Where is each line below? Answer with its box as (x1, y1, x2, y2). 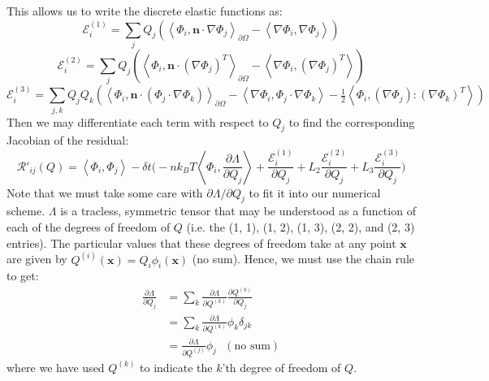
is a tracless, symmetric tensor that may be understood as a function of (60, 202, 416, 219)
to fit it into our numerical (249, 184, 381, 201)
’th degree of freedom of (222, 358, 341, 375)
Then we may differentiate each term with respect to (6, 113, 269, 130)
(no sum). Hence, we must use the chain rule (192, 250, 415, 267)
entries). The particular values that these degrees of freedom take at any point (6, 234, 396, 251)
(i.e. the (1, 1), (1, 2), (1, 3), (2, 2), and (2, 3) (186, 219, 415, 236)
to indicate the (140, 358, 213, 375)
